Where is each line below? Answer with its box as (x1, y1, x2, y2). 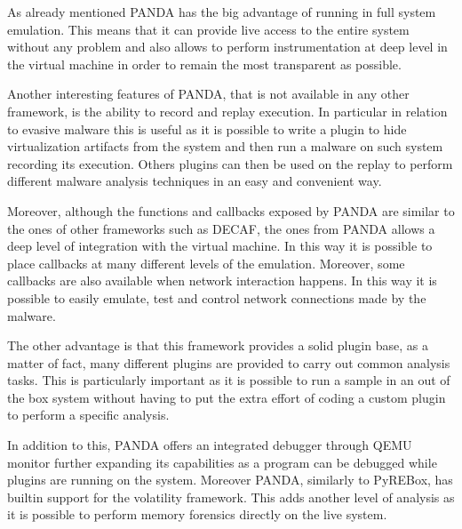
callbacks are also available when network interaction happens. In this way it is (7, 271, 437, 290)
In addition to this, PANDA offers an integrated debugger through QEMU (7, 436, 412, 454)
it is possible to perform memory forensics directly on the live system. (7, 505, 387, 524)
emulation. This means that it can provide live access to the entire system (7, 20, 410, 38)
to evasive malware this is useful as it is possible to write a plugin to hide (7, 119, 407, 138)
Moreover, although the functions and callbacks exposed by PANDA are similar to (7, 201, 455, 220)
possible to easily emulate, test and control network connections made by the (7, 288, 426, 307)
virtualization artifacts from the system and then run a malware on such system (7, 137, 443, 156)
